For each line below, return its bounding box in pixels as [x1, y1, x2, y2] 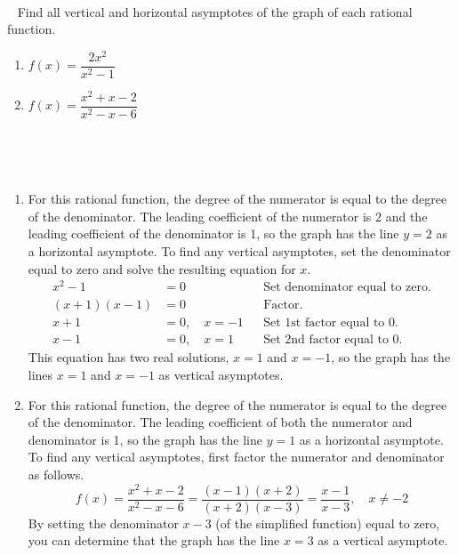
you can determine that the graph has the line [28, 531, 280, 550]
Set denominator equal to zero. [263, 281, 431, 294]
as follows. [28, 464, 84, 483]
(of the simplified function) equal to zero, [215, 513, 440, 532]
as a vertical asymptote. [317, 531, 448, 550]
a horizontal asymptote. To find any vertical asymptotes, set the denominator [28, 242, 451, 261]
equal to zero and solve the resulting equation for [28, 259, 296, 277]
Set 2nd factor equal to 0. [263, 334, 403, 347]
